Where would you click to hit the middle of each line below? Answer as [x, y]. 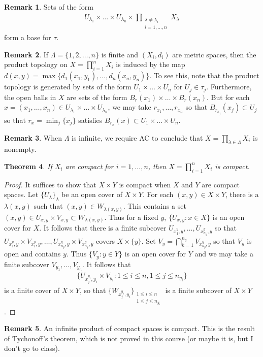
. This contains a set [155, 206]
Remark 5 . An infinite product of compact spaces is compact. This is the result [130, 328]
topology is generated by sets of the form [68, 87]
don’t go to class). [32, 348]
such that [48, 206]
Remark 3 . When [33, 137]
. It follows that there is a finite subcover [103, 228]
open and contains [32, 254]
